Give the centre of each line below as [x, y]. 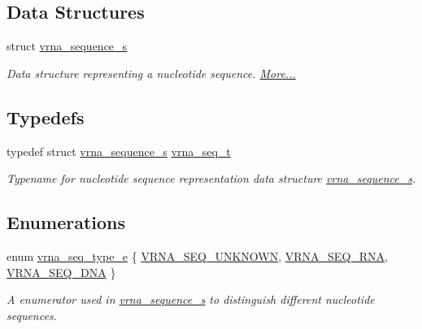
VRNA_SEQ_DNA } [61, 272]
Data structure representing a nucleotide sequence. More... [151, 73]
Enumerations [66, 222]
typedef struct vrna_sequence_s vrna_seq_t [119, 151]
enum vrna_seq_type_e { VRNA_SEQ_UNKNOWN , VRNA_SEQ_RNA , [197, 255]
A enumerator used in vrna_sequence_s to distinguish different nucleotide [191, 299]
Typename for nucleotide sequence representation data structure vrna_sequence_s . [211, 178]
